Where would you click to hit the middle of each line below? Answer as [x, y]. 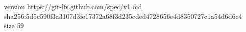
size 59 [14, 25]
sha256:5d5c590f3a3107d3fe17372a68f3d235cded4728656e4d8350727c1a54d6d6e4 [123, 16]
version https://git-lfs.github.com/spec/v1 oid [73, 6]
